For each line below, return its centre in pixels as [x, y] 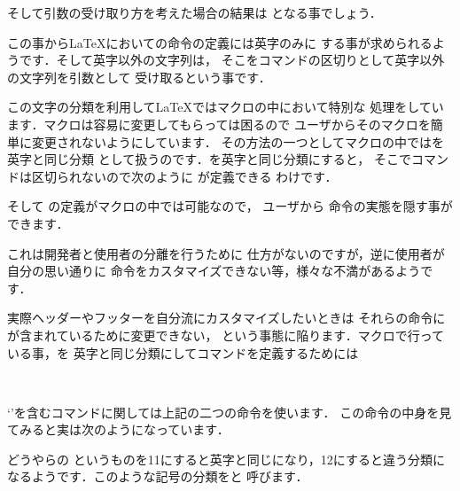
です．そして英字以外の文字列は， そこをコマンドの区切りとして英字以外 [232, 60]
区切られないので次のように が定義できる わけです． [184, 176]
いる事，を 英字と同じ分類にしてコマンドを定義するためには [183, 352]
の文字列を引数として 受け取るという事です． [139, 77]
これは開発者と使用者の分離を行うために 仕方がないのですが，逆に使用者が [226, 253]
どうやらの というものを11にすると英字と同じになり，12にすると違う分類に [226, 459]
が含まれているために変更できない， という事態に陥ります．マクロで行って [226, 335]
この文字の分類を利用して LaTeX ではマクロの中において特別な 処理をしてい [226, 107]
